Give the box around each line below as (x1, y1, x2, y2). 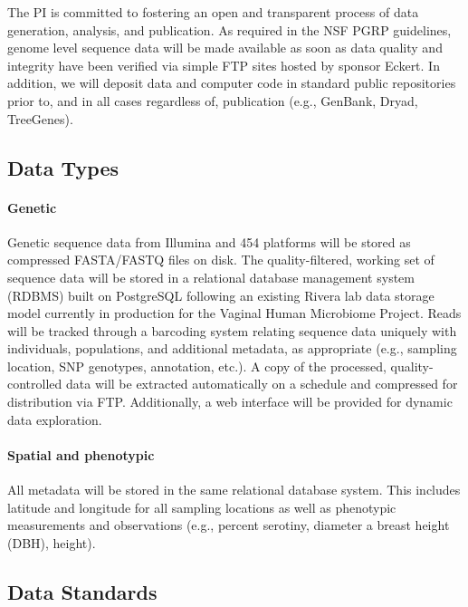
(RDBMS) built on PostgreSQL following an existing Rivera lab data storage (7, 285, 435, 304)
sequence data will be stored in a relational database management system (7, 267, 415, 286)
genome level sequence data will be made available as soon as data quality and (7, 38, 443, 57)
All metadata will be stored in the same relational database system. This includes (7, 480, 461, 499)
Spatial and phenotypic (7, 445, 155, 464)
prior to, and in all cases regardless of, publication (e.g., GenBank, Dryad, (7, 91, 418, 110)
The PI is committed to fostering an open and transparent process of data (7, 3, 419, 21)
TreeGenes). (7, 109, 73, 128)
